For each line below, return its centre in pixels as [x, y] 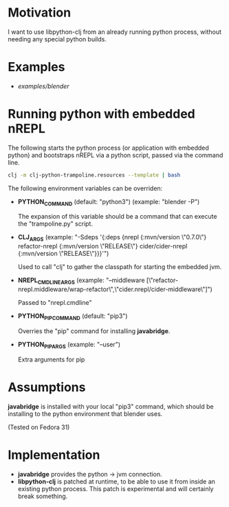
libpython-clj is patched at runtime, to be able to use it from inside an [117, 481]
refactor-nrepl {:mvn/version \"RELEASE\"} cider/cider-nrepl [102, 246]
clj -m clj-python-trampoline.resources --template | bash [94, 175]
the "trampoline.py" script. [55, 224]
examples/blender [43, 86]
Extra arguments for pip [51, 359]
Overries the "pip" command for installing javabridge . [94, 331]
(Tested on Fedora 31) [39, 427]
